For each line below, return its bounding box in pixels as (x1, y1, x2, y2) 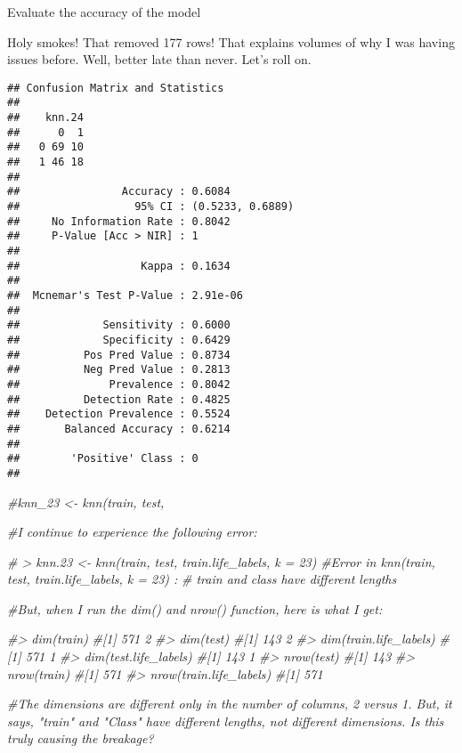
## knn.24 (7, 111, 84, 125)
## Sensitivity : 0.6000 (7, 319, 231, 332)
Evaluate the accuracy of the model (7, 3, 201, 20)
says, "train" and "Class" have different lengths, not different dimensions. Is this (7, 711, 444, 730)
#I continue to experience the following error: (7, 522, 257, 541)
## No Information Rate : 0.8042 (7, 215, 231, 228)
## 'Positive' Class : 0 (7, 452, 199, 466)
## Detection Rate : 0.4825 (7, 393, 231, 406)
